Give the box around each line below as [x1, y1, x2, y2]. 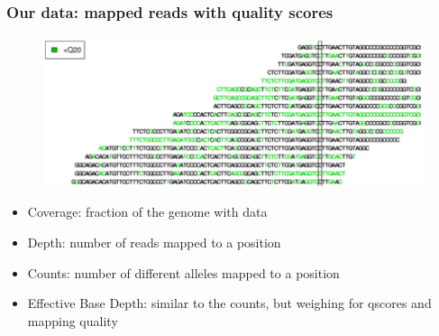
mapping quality [27, 311, 118, 330]
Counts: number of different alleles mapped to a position [27, 263, 340, 282]
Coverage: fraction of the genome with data [27, 202, 268, 221]
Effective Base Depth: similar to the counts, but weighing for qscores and [27, 294, 432, 313]
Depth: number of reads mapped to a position [27, 232, 281, 251]
